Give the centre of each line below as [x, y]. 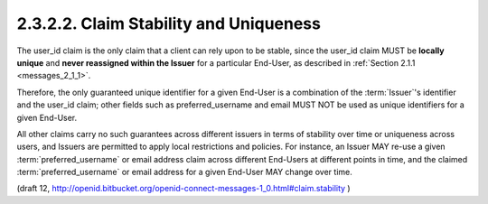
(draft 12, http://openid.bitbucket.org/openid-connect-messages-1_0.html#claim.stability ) [184, 189]
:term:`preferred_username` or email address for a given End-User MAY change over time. [184, 172]
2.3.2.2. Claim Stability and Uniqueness [169, 23]
